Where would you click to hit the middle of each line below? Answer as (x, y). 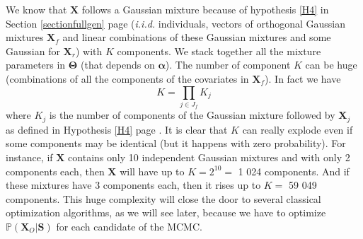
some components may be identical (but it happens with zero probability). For (176, 143)
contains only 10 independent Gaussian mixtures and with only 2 (209, 157)
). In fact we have (303, 78)
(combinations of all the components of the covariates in (127, 78)
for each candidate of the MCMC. (129, 226)
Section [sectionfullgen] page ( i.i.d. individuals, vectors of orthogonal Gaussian (176, 23)
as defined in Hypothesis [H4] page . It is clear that (117, 129)
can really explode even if (298, 129)
